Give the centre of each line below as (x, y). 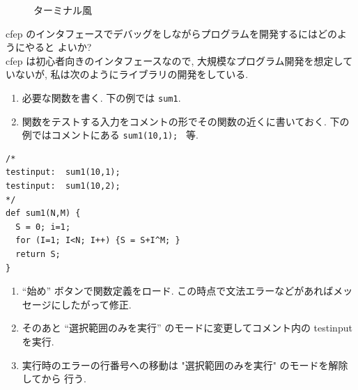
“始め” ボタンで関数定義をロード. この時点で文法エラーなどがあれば (178, 291)
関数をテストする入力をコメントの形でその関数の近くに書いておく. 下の (186, 121)
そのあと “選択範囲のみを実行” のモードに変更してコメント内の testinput (187, 328)
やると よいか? (58, 47)
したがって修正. (96, 304)
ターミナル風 (63, 10)
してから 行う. (54, 379)
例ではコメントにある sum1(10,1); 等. (110, 135)
